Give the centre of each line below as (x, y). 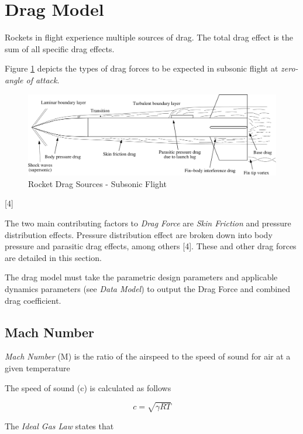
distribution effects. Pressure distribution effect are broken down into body (139, 234)
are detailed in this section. (53, 257)
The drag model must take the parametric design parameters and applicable (141, 277)
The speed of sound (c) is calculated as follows (88, 387)
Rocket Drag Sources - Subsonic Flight (97, 183)
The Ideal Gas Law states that (59, 425)
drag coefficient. (33, 300)
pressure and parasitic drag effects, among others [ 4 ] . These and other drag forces (151, 246)
